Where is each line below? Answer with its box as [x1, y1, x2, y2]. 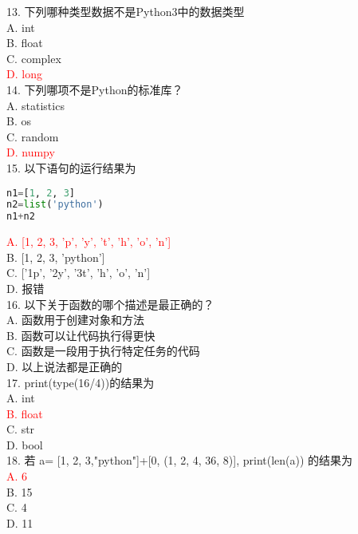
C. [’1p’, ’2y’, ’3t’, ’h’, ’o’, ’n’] [6, 264, 151, 281]
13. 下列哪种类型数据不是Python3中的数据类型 [6, 3, 245, 19]
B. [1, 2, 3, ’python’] [6, 248, 105, 265]
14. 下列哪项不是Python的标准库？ [6, 81, 183, 97]
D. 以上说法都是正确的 [6, 358, 123, 374]
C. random [6, 128, 59, 144]
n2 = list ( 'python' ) [6, 199, 104, 211]
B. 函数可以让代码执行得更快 [6, 326, 155, 343]
